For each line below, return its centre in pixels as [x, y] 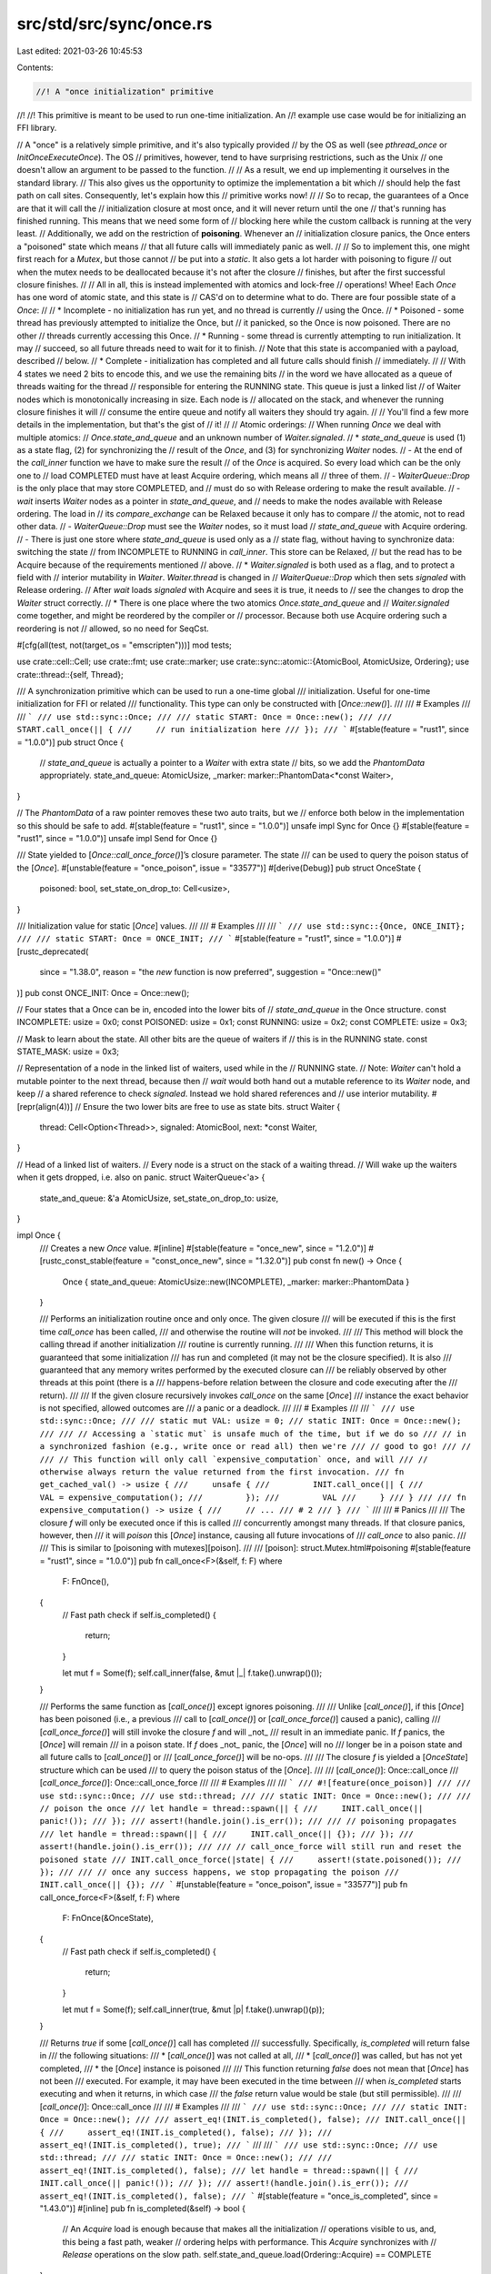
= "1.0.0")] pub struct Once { [70, 742]
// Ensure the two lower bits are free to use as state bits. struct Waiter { [208, 1106]
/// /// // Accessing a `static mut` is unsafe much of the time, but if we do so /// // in [253, 1434]
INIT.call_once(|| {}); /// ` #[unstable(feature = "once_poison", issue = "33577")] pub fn [224, 1885]
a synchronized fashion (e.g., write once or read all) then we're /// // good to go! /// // [256, 1447]
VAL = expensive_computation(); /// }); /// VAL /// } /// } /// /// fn [253, 1497]
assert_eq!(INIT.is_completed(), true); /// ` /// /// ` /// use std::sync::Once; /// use [239, 2144]
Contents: [35, 67]
